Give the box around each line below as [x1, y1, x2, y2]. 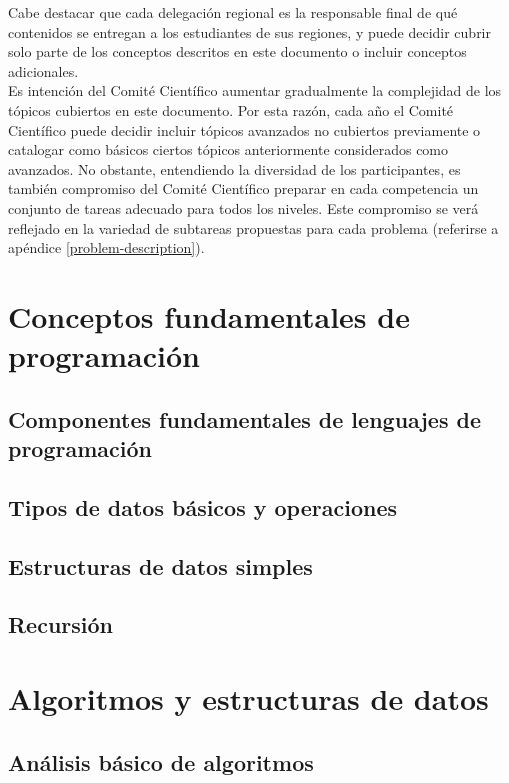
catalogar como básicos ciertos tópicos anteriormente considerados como [8, 139, 449, 160]
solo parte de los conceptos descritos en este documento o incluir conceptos [8, 41, 467, 62]
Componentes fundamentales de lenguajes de [8, 403, 481, 434]
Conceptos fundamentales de [8, 295, 410, 336]
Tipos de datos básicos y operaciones [8, 491, 397, 522]
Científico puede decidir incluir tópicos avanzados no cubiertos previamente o [8, 119, 481, 140]
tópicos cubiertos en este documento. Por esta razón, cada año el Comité [8, 99, 454, 120]
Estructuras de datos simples [8, 550, 313, 581]
